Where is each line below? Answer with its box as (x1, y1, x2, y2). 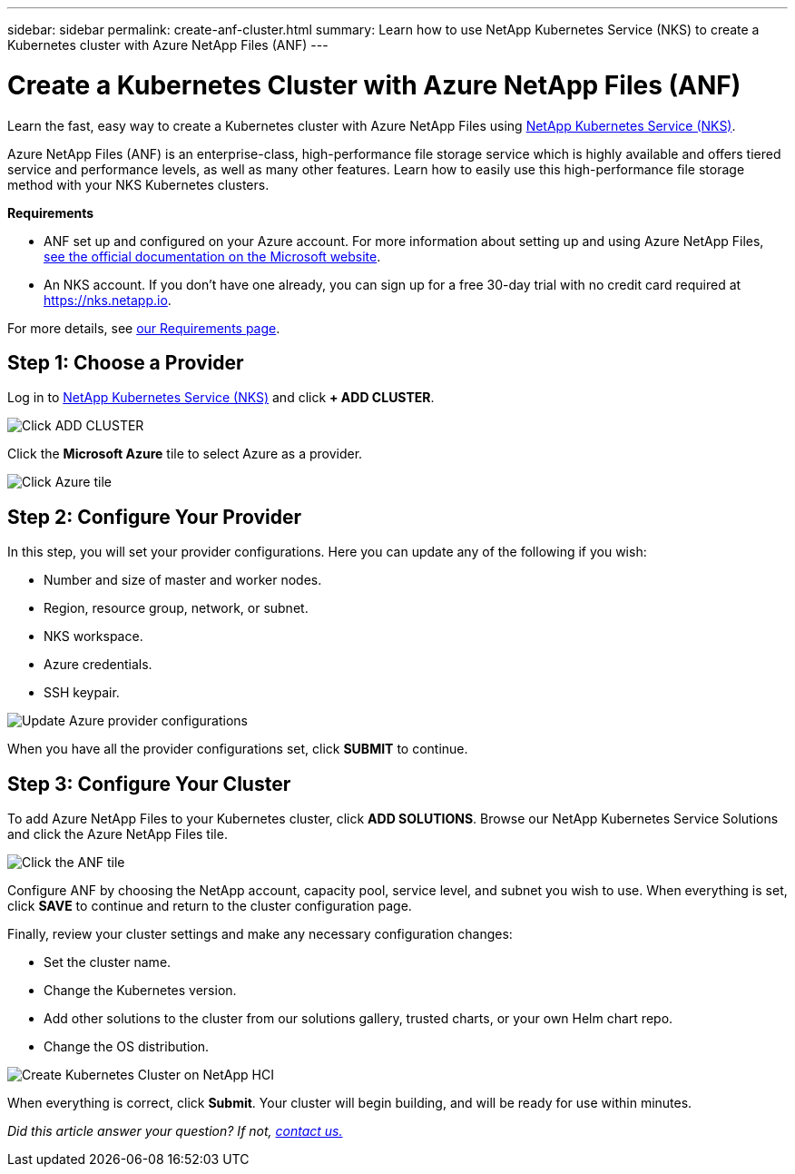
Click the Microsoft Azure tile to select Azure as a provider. (7, 446, 363, 462)
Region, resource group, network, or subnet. (44, 600, 309, 617)
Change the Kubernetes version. (44, 982, 237, 999)
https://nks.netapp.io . (44, 291, 172, 308)
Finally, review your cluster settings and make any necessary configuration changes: (7, 926, 513, 942)
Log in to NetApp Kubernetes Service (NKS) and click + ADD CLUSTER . (7, 390, 435, 406)
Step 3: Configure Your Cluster (7, 772, 291, 795)
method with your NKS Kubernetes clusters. (7, 176, 270, 192)
